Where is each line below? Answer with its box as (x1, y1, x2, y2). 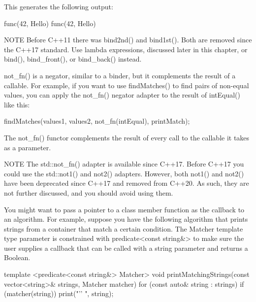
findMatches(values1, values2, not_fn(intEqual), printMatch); (4, 116, 190, 126)
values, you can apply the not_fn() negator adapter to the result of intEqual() (4, 90, 241, 100)
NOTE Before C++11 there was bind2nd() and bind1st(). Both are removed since (4, 34, 252, 45)
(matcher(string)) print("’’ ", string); (4, 288, 114, 299)
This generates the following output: (4, 1, 113, 11)
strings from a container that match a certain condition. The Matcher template (4, 223, 243, 234)
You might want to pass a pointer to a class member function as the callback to (4, 204, 245, 214)
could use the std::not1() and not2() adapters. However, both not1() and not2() (4, 168, 244, 178)
